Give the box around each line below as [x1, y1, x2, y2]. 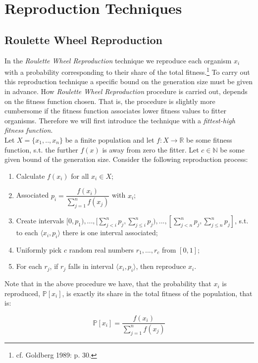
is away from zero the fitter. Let [102, 144, 199, 155]
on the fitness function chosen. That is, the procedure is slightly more [4, 96, 215, 106]
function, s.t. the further [4, 144, 78, 155]
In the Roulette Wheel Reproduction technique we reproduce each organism [4, 55, 232, 65]
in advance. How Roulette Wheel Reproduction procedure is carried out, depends [4, 86, 248, 97]
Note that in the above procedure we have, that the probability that [4, 278, 211, 289]
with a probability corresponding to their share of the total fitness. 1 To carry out [4, 65, 250, 77]
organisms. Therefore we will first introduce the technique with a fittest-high [4, 115, 235, 125]
